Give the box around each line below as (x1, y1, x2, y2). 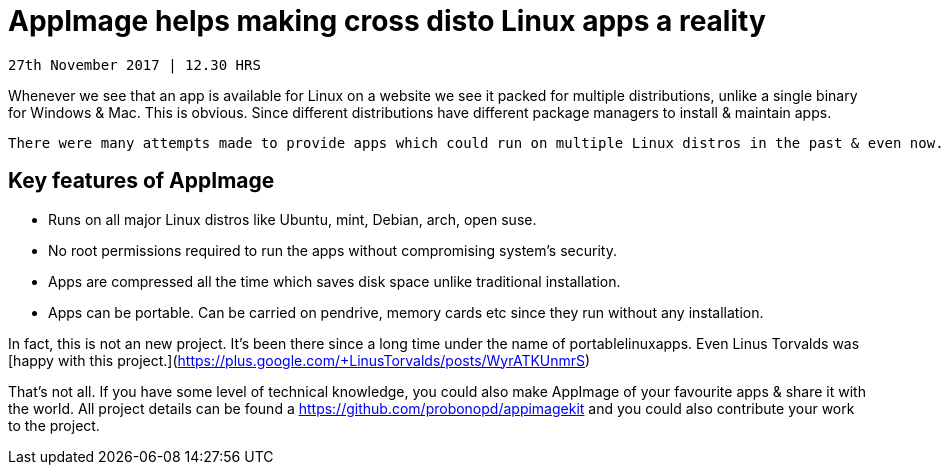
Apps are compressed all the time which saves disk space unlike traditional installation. (48, 272, 621, 290)
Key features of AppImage (8, 168, 275, 194)
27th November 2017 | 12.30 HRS (8, 56, 261, 73)
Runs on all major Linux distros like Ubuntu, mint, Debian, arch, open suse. (48, 210, 537, 228)
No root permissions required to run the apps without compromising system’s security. (48, 241, 617, 259)
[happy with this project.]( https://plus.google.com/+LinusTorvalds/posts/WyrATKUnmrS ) (8, 351, 591, 369)
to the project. (8, 416, 100, 434)
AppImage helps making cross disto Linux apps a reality (8, 4, 766, 38)
